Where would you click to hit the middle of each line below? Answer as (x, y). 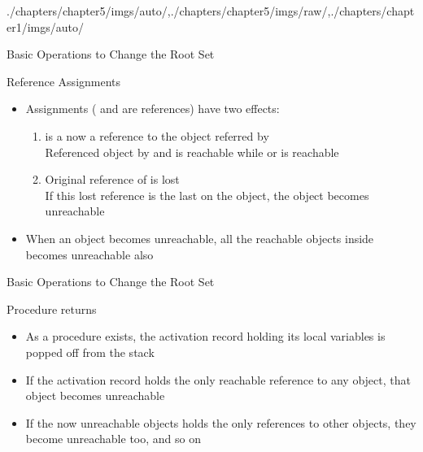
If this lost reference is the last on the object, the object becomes (207, 195)
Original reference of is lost (112, 179)
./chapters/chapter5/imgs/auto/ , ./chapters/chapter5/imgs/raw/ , (169, 11)
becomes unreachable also (89, 254)
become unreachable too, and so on (113, 439)
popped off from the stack (90, 352)
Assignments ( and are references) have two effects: (153, 109)
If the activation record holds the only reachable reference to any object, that (218, 379)
